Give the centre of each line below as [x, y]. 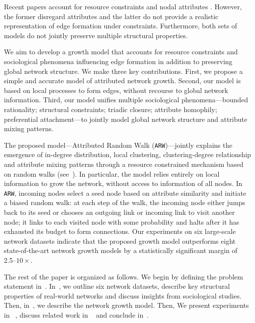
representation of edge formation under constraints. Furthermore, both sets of [121, 26]
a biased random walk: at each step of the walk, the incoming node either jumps [125, 202]
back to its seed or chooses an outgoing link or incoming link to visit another [119, 212]
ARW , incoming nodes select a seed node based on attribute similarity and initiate [125, 193]
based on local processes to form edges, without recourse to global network [116, 90]
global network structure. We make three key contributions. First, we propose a [123, 71]
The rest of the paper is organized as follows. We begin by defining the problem [124, 276]
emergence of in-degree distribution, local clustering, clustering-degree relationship [127, 154]
